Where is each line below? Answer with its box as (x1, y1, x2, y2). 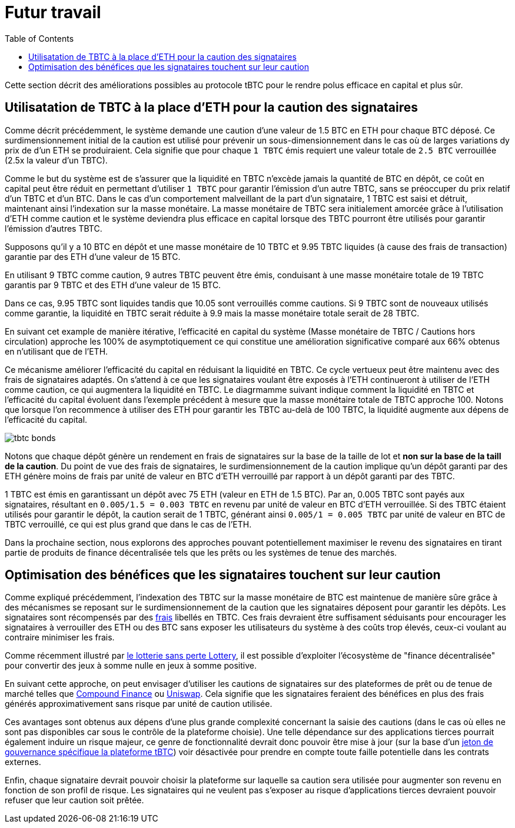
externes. (5, 757, 41, 767)
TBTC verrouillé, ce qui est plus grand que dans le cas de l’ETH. (5, 519, 252, 529)
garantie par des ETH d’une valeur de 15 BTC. (5, 251, 181, 262)
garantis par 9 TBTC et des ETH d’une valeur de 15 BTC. (5, 279, 221, 290)
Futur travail (5, 2, 101, 22)
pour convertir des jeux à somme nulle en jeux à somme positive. (5, 660, 257, 671)
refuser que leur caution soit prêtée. (5, 795, 144, 806)
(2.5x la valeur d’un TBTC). (5, 155, 108, 165)
